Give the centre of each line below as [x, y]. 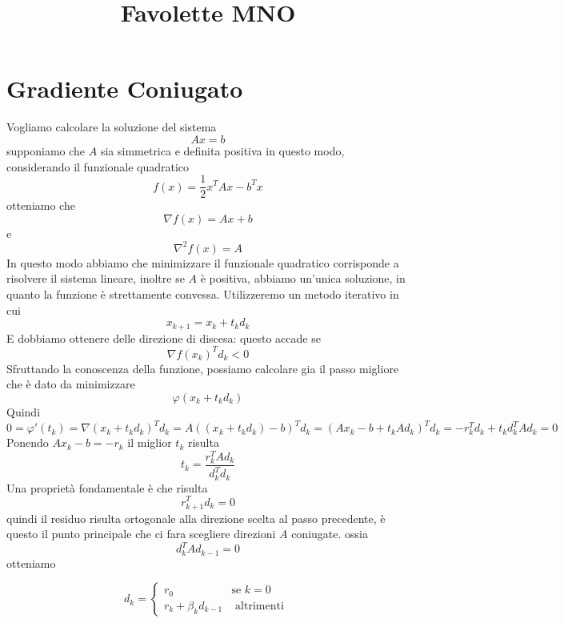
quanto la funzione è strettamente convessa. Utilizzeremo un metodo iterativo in [203, 294]
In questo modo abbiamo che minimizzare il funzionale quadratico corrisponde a [203, 262]
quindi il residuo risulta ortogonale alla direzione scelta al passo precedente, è [196, 518]
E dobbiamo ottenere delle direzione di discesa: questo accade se [164, 338]
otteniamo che [41, 205]
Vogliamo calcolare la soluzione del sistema [112, 127]
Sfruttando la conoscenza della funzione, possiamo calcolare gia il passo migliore [203, 368]
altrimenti [260, 606]
